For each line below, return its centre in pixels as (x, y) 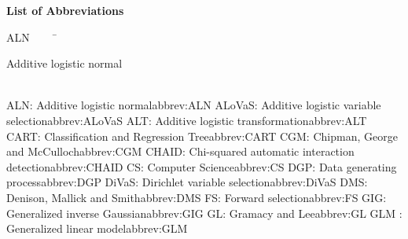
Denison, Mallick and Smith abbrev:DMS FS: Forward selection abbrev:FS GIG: (197, 197)
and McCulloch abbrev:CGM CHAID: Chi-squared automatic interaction (180, 151)
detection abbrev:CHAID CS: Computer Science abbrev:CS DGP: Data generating (202, 166)
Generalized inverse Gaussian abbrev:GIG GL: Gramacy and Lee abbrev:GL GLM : (204, 213)
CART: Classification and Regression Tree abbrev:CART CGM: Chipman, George (202, 136)
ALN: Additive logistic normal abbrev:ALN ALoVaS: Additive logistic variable (194, 105)
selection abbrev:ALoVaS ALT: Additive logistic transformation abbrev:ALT (187, 120)
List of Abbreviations (65, 10)
